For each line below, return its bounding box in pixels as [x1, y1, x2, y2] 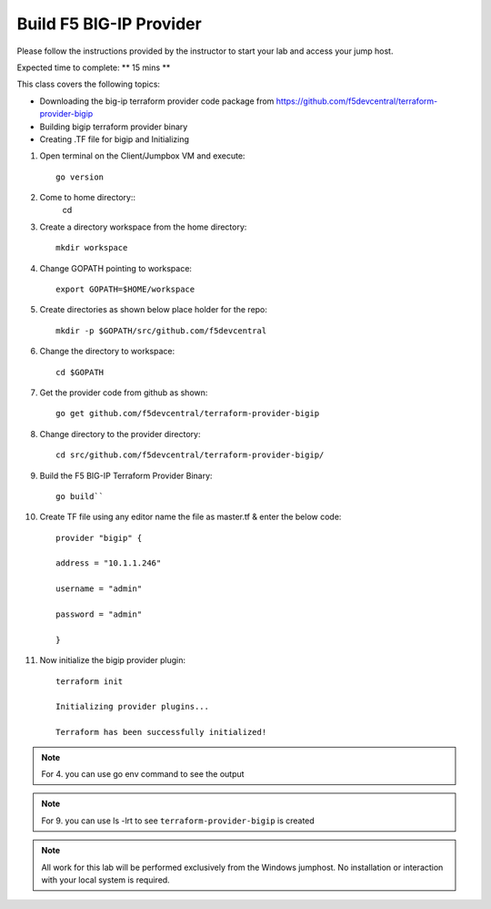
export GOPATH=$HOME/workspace [55, 284, 195, 295]
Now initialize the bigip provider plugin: [39, 655, 186, 666]
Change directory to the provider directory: [39, 428, 201, 439]
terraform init [55, 676, 124, 687]
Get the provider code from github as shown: [39, 387, 208, 398]
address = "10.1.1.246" [55, 558, 162, 568]
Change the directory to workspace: [39, 346, 175, 357]
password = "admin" [55, 609, 143, 619]
